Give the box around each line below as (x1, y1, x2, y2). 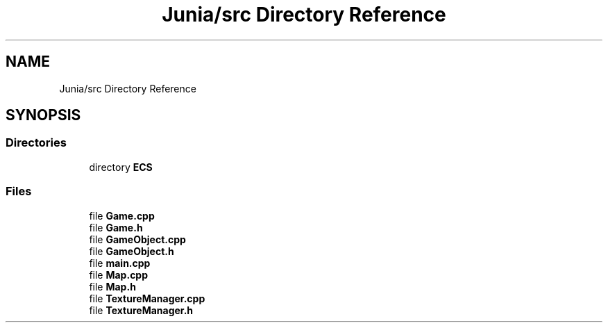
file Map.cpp (89, 268, 149, 281)
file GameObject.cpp (89, 233, 186, 245)
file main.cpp (89, 256, 151, 269)
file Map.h (89, 280, 136, 293)
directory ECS (89, 161, 153, 173)
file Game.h (89, 221, 143, 233)
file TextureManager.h (89, 304, 194, 316)
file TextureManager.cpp (89, 292, 205, 304)
